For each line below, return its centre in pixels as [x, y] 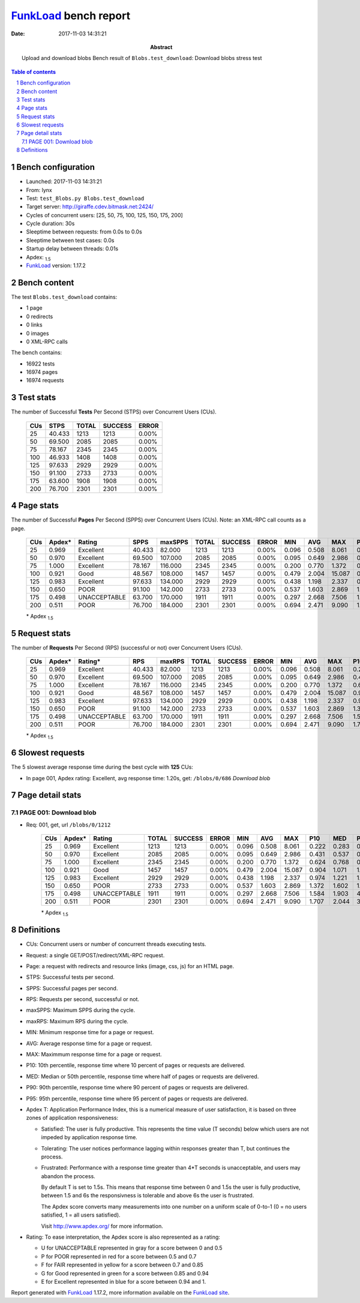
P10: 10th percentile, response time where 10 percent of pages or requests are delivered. [136, 1065]
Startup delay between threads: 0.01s [72, 248]
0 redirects [40, 316]
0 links [34, 325]
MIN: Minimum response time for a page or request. [90, 1032]
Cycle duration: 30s [50, 224]
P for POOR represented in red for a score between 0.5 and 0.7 [119, 1256]
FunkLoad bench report [71, 16]
